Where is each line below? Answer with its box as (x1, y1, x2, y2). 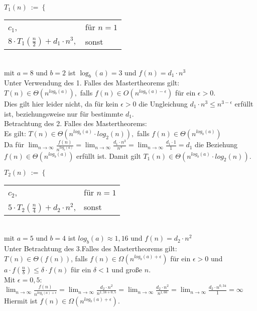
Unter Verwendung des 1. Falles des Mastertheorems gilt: (4, 77, 180, 88)
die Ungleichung (139, 98, 188, 109)
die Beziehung (195, 139, 238, 150)
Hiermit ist (4, 295, 38, 305)
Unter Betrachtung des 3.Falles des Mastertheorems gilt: (4, 243, 177, 253)
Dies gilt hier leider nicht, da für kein (4, 98, 118, 109)
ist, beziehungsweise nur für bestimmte (4, 108, 123, 119)
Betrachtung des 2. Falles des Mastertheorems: (4, 118, 147, 129)
